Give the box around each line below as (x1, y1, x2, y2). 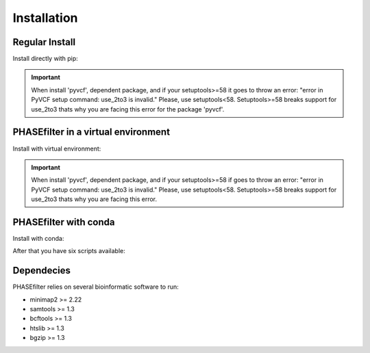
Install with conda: (12, 235, 64, 242)
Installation (12, 10, 78, 25)
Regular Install (12, 36, 75, 48)
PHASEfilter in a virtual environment (12, 127, 171, 138)
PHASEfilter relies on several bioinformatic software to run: (12, 283, 180, 291)
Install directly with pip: (12, 55, 78, 63)
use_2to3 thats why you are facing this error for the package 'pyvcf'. (31, 105, 225, 113)
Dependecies (12, 265, 71, 276)
